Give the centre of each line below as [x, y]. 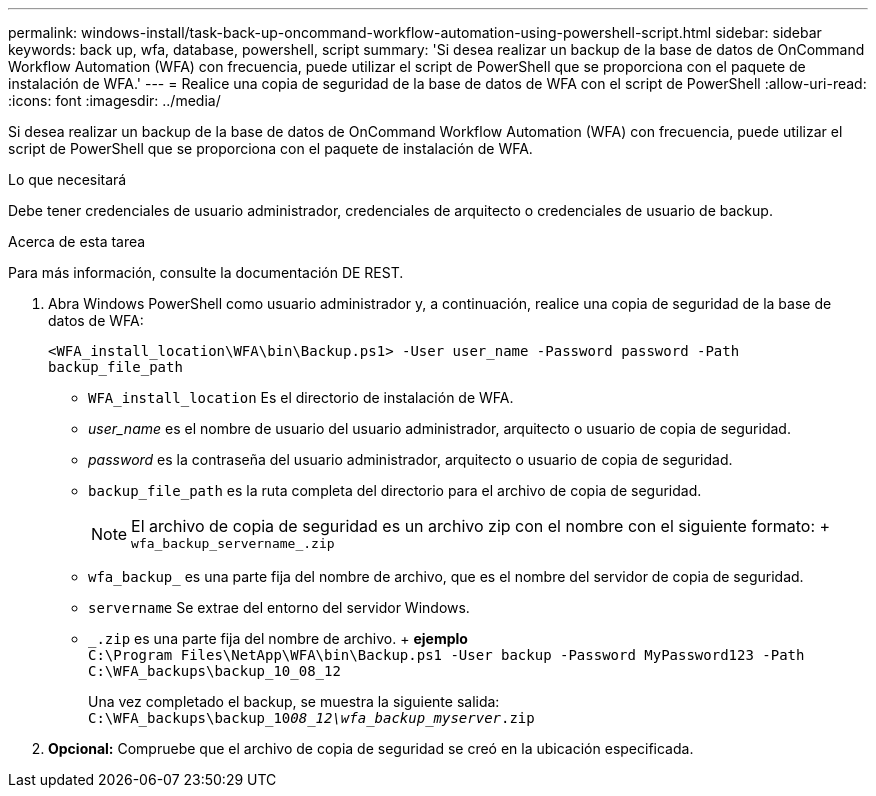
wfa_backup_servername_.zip [233, 543]
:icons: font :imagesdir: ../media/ [114, 100]
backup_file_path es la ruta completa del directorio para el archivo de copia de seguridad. [395, 490]
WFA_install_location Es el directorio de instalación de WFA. [301, 397]
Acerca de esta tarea [77, 241]
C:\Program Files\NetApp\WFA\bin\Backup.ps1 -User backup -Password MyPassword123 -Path [446, 655]
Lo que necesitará [67, 179]
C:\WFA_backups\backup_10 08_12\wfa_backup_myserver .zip [311, 718]
